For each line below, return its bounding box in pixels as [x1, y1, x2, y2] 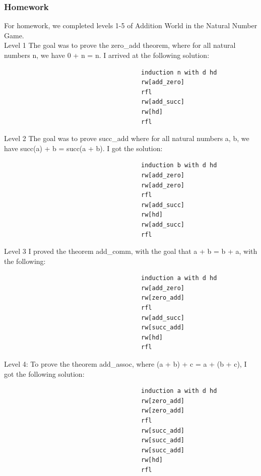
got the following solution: [4, 368, 85, 379]
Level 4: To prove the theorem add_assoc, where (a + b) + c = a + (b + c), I [4, 359, 247, 369]
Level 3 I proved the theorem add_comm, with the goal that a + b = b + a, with [4, 246, 257, 256]
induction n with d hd [141, 69, 217, 76]
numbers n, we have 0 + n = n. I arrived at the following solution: [4, 50, 210, 60]
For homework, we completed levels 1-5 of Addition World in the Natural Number [4, 20, 257, 31]
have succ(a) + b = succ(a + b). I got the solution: [4, 143, 163, 153]
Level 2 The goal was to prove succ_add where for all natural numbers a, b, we [4, 133, 249, 144]
